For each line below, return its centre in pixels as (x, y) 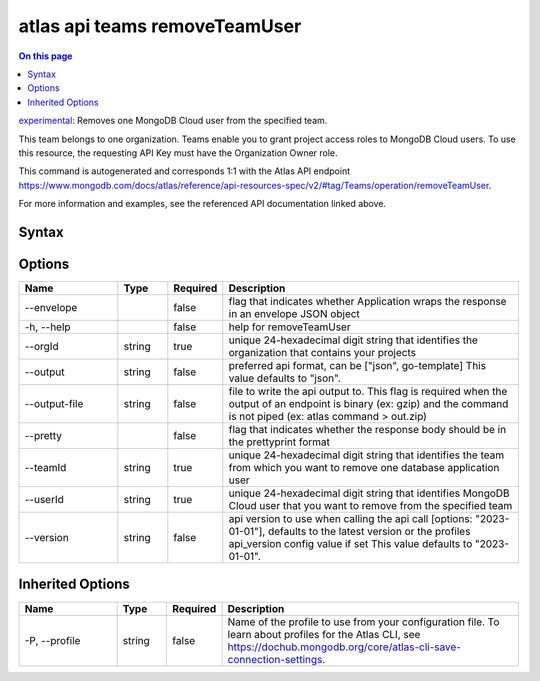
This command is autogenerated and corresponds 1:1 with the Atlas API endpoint (184, 171)
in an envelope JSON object (294, 313)
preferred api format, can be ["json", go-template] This (357, 365)
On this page (45, 56)
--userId (44, 499)
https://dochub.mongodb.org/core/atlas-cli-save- (344, 647)
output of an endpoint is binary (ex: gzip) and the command (368, 403)
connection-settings (275, 659)
